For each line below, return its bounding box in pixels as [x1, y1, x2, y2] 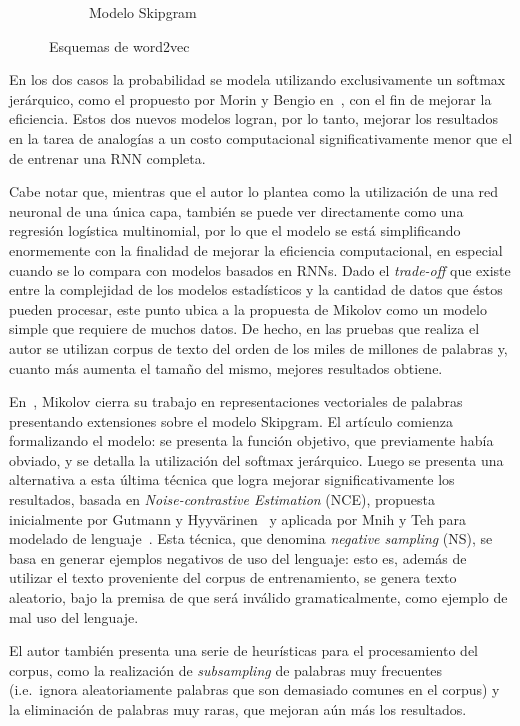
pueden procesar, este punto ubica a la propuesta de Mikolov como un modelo [9, 298, 487, 319]
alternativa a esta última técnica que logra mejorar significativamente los [9, 469, 455, 490]
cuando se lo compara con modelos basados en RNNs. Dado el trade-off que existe [9, 259, 511, 280]
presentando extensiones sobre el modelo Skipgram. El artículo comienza [9, 410, 453, 431]
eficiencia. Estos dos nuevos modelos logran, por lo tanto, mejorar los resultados [9, 108, 499, 129]
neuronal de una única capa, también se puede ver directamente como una [9, 200, 464, 221]
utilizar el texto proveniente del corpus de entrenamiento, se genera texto [9, 567, 457, 588]
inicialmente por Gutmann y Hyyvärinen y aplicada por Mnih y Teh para [9, 508, 466, 529]
